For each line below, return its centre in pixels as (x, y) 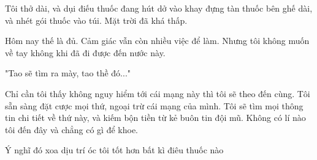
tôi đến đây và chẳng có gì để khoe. (71, 129)
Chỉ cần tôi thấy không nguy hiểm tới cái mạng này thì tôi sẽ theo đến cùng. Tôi (158, 93)
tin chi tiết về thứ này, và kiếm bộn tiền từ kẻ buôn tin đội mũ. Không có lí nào (155, 118)
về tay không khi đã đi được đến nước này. (85, 52)
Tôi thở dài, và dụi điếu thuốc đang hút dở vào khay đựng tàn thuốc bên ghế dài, (159, 8)
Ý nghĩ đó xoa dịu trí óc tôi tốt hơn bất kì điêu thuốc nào (114, 150)
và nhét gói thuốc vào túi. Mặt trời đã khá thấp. (96, 20)
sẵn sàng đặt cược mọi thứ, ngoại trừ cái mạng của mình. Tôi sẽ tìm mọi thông (154, 105)
